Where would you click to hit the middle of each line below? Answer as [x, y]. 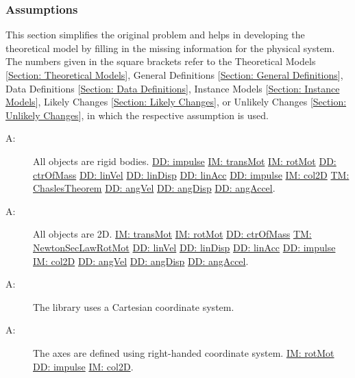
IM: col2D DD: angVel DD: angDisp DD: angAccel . [141, 261]
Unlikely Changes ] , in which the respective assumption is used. [137, 115]
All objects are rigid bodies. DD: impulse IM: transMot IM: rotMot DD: [185, 161]
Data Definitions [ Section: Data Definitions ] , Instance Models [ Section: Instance [173, 88]
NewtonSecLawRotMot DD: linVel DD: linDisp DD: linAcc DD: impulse [184, 247]
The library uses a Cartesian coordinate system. [134, 306]
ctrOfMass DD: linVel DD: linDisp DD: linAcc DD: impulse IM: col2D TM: [191, 174]
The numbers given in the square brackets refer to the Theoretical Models [161, 61]
